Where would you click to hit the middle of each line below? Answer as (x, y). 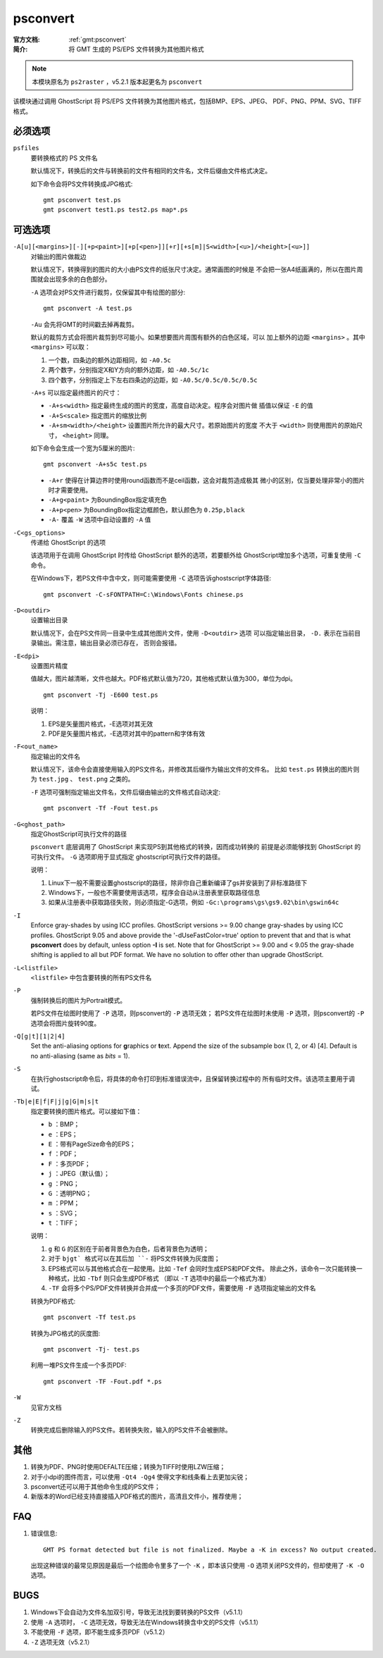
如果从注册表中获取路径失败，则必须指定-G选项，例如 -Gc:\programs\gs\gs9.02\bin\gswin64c (194, 903)
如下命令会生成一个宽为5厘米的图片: (83, 448)
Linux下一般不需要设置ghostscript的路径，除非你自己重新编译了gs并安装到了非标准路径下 (178, 883)
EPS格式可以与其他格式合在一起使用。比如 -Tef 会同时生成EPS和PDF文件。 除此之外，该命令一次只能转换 (202, 1268)
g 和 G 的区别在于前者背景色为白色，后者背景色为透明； (128, 1249)
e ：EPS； (63, 1134)
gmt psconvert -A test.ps (88, 309)
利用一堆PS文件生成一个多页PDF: (79, 1365)
